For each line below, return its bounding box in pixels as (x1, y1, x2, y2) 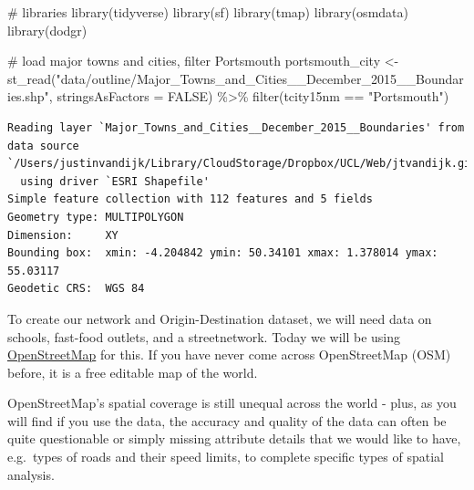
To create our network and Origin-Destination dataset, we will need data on (7, 308, 432, 328)
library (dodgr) (7, 20, 88, 39)
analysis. (7, 464, 55, 484)
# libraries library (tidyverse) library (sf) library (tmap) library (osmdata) (7, 3, 408, 21)
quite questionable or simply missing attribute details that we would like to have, (7, 429, 461, 448)
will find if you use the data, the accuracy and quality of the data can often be (7, 411, 447, 430)
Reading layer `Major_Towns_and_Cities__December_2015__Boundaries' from (7, 120, 465, 134)
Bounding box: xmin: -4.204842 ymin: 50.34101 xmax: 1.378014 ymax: (7, 246, 438, 260)
